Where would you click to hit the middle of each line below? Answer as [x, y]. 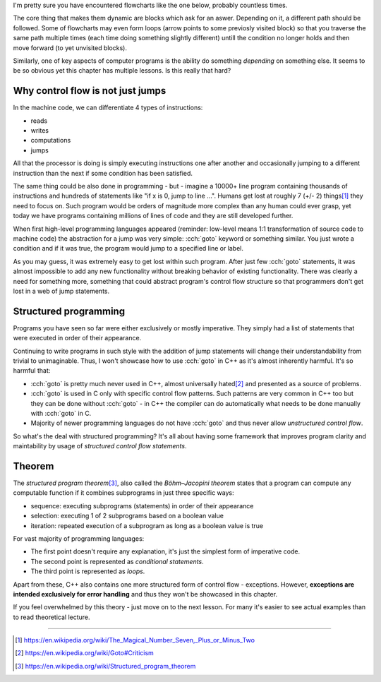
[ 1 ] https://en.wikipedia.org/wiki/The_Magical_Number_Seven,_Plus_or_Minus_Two [135, 640]
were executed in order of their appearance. [77, 338]
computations [51, 140]
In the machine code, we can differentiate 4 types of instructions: [108, 108]
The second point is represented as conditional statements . [117, 561]
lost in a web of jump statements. [61, 291]
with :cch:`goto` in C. [61, 413]
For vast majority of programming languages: [79, 538]
